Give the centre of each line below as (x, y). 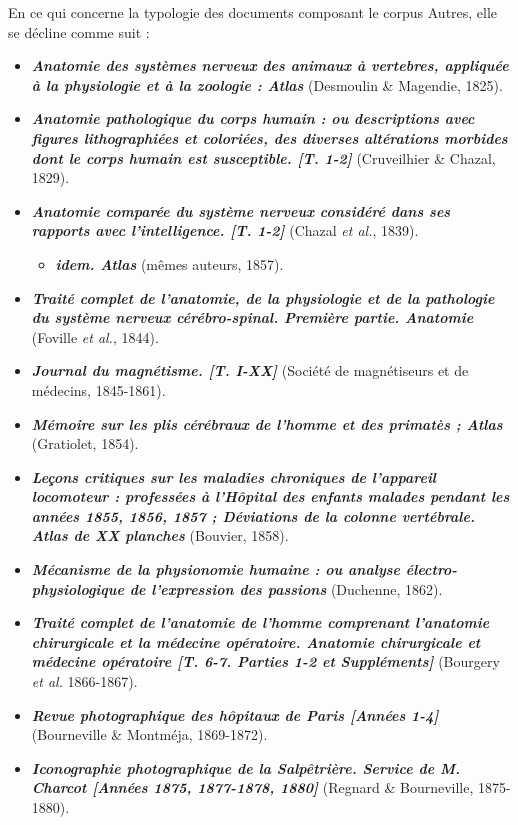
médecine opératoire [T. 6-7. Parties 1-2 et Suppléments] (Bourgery (265, 661)
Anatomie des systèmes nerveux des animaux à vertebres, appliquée (270, 65)
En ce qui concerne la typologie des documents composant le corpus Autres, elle (253, 12)
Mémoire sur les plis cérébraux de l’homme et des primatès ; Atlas (267, 423)
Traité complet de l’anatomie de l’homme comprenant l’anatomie (260, 622)
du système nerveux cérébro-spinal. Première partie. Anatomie (252, 317)
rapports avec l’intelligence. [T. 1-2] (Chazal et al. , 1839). (225, 230)
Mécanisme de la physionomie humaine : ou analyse (216, 569)
